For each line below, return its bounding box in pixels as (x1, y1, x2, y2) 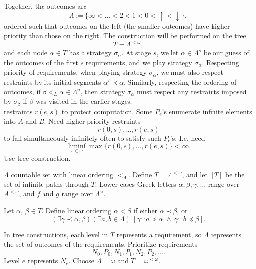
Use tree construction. (4, 152, 71, 163)
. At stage (121, 47, 151, 58)
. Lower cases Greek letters (95, 179, 176, 189)
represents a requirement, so (116, 229, 202, 239)
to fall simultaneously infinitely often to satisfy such (4, 133, 161, 143)
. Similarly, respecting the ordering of (124, 77, 237, 87)
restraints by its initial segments (4, 77, 101, 87)
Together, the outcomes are (4, 1, 86, 11)
